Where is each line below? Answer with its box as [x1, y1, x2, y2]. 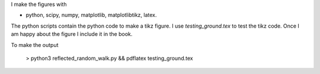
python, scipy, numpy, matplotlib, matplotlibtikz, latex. [25, 12, 157, 19]
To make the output [11, 41, 59, 48]
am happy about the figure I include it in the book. [11, 31, 133, 38]
